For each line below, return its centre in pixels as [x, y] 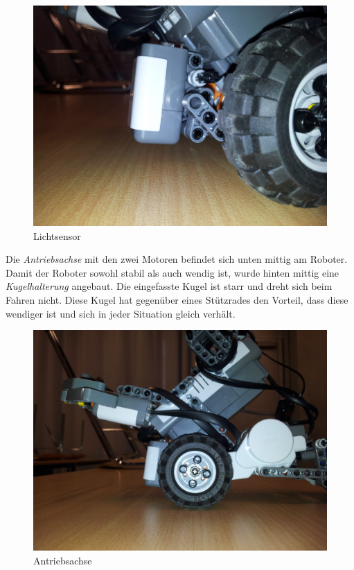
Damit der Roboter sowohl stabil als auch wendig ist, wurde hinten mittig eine [172, 272]
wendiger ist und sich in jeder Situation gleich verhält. [121, 313]
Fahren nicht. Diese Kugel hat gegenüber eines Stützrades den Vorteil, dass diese [177, 299]
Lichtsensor [57, 235]
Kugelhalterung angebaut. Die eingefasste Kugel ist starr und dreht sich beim [169, 286]
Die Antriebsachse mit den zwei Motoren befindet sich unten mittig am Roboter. [177, 259]
